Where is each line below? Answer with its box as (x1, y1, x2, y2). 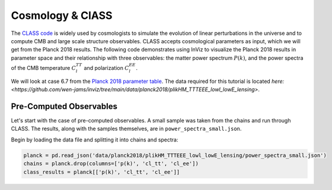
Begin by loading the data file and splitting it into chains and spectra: (11, 136, 178, 143)
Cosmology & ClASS (11, 9, 113, 22)
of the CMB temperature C (11, 64, 76, 71)
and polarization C (84, 64, 129, 71)
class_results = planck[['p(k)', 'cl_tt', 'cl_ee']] (23, 169, 180, 175)
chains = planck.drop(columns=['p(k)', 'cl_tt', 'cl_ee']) (23, 160, 199, 167)
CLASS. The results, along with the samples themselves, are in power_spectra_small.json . (11, 125, 242, 133)
